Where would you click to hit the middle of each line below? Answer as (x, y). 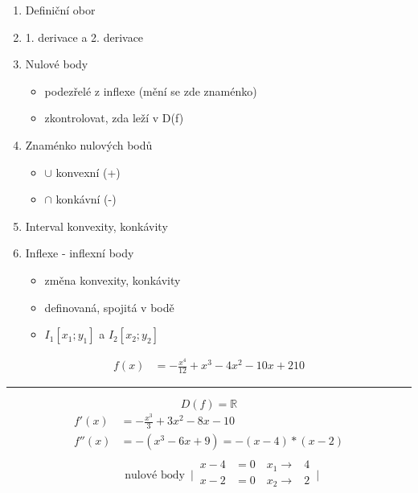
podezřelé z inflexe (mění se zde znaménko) (151, 90)
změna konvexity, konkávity (113, 279)
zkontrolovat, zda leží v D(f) (114, 118)
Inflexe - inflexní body (80, 253)
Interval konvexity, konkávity (96, 226)
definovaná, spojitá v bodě (109, 307)
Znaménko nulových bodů (89, 144)
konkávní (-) (86, 199)
